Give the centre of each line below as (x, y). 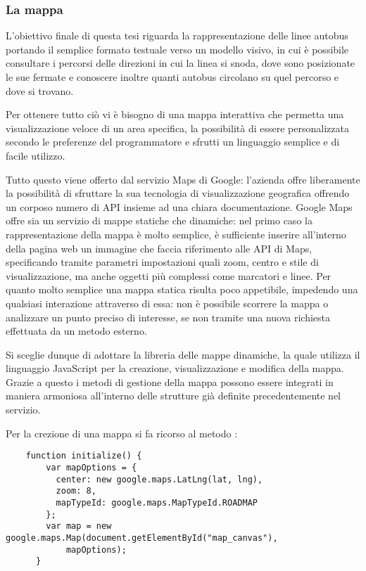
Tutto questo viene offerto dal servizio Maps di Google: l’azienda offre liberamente (183, 179)
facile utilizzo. (36, 155)
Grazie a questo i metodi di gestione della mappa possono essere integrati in (170, 381)
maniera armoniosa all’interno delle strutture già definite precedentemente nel (173, 396)
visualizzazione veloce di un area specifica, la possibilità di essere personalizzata (177, 128)
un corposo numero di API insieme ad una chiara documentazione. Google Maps (179, 206)
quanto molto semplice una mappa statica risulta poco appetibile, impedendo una (182, 289)
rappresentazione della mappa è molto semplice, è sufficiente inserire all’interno (176, 234)
